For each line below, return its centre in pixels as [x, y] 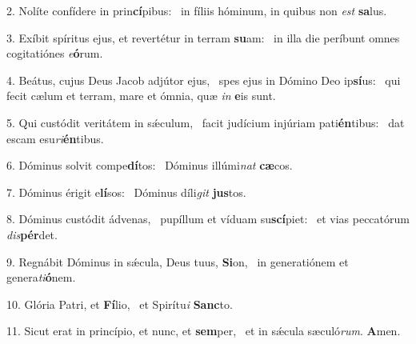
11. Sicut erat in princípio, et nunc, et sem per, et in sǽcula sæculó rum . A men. [204, 331]
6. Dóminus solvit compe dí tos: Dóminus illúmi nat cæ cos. [150, 165]
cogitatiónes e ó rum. [55, 53]
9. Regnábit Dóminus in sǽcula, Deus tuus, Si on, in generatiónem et [178, 261]
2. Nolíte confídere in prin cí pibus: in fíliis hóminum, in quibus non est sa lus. [197, 10]
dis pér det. [32, 234]
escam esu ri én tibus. [55, 138]
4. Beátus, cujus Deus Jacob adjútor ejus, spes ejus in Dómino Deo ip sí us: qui [204, 80]
